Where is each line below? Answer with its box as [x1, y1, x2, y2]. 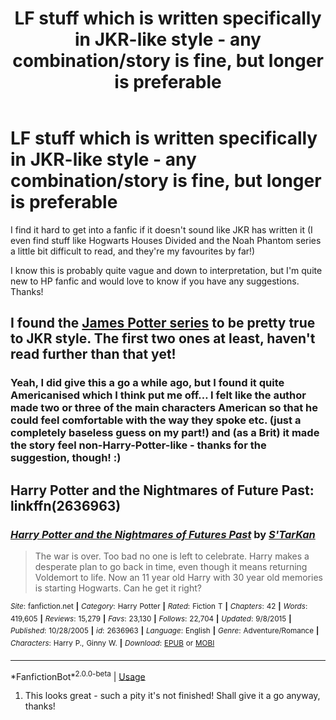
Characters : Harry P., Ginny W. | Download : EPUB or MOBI [10, 638, 215, 648]
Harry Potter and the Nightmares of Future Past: [10, 482, 315, 499]
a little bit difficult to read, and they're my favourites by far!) [10, 245, 256, 257]
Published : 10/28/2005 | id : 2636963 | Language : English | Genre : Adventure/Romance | [10, 626, 320, 636]
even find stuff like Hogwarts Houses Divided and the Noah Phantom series [10, 234, 322, 246]
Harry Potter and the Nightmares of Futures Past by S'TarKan [10, 527, 316, 541]
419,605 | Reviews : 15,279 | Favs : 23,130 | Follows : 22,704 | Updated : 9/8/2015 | [10, 613, 292, 624]
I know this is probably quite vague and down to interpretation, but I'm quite [10, 264, 323, 276]
